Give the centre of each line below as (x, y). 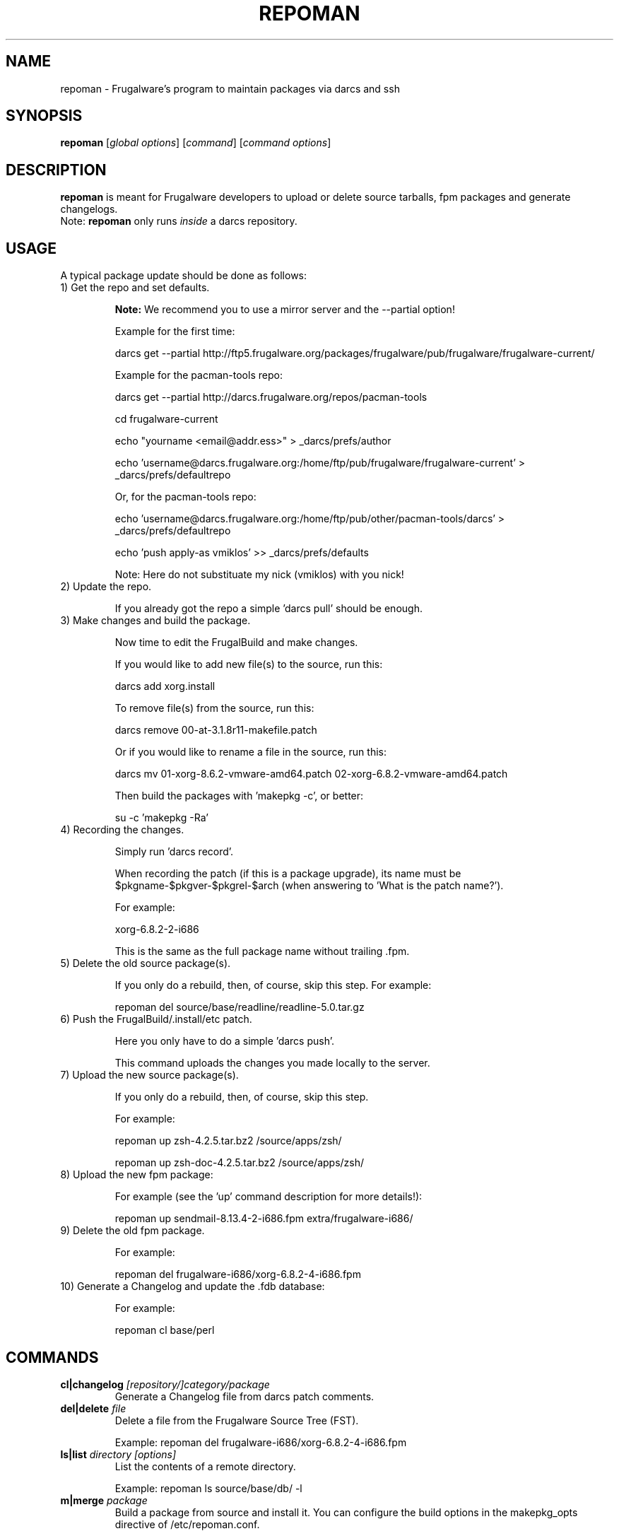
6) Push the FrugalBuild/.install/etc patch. (156, 1019)
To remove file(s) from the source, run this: (214, 708)
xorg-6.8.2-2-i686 (157, 930)
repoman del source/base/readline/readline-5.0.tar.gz (240, 1007)
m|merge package (104, 1500)
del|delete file (93, 1408)
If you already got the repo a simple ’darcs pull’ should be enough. (269, 609)
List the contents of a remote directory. (205, 1466)
